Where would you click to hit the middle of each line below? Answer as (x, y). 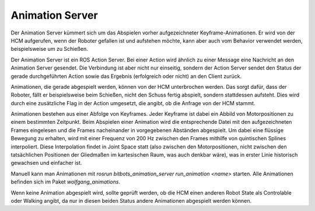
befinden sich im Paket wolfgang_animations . (66, 182)
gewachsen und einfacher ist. (46, 163)
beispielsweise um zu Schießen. (49, 49)
